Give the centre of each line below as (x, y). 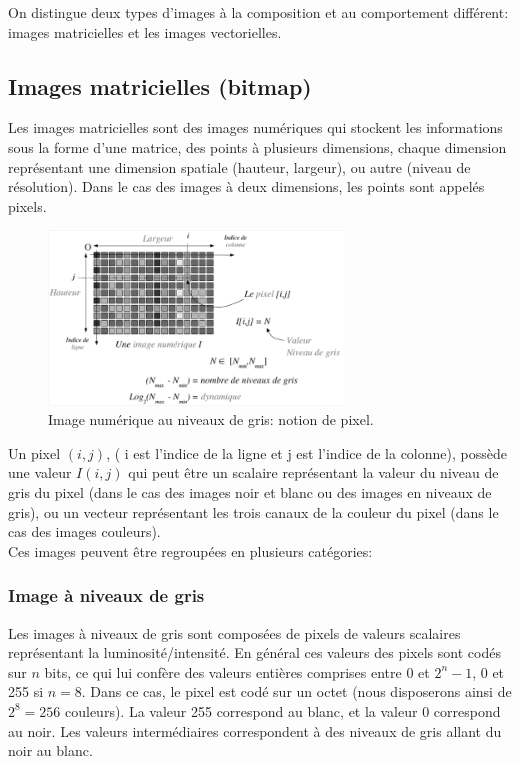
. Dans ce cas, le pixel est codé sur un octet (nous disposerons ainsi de (296, 691)
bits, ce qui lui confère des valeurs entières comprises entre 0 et (237, 671)
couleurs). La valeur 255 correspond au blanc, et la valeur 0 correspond (283, 710)
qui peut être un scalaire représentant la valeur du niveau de (313, 472)
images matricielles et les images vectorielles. (145, 31)
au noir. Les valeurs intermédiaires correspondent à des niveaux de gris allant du (255, 730)
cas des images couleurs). (84, 531)
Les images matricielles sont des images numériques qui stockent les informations (255, 127)
